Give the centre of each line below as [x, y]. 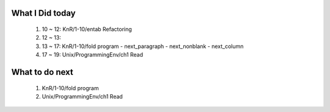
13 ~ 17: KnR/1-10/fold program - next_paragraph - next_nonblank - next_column [143, 46]
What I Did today [43, 13]
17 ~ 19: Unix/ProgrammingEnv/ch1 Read [93, 55]
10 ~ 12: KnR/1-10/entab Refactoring [87, 29]
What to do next [42, 72]
